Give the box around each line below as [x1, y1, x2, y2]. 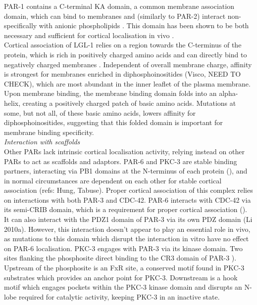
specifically [4, 20, 37, 31]
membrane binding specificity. [4, 127, 94, 137]
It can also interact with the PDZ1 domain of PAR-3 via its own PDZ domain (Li [4, 214, 253, 224]
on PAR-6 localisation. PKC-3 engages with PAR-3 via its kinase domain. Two [4, 243, 243, 253]
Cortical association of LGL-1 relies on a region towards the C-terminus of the [4, 40, 242, 50]
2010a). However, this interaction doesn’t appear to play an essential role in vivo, [4, 223, 251, 234]
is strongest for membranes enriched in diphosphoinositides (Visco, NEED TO [4, 69, 241, 79]
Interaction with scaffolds [4, 136, 80, 147]
